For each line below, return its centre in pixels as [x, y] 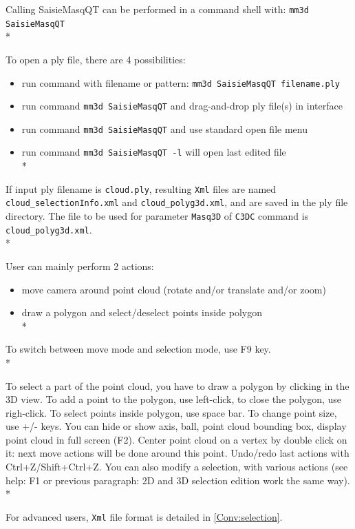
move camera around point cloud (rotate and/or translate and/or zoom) [174, 289]
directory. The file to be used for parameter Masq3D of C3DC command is [157, 216]
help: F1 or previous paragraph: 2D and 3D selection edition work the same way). [178, 480]
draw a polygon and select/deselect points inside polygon [142, 312]
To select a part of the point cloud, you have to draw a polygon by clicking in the [177, 385]
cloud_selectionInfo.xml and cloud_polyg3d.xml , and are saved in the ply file [177, 202]
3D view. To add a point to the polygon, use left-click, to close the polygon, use [174, 399]
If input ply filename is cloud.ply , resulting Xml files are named [141, 188]
